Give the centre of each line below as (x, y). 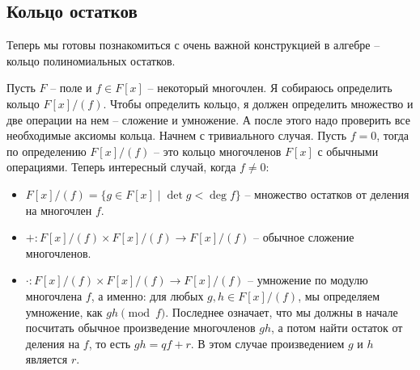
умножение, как (64, 311)
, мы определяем (339, 295)
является (47, 359)
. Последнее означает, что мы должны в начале (282, 311)
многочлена (54, 295)
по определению (47, 151)
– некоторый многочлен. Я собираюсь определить (270, 88)
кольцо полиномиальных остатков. (91, 60)
